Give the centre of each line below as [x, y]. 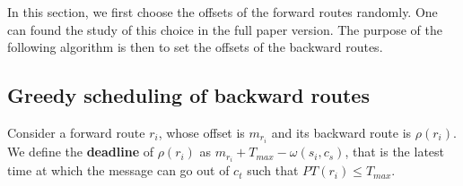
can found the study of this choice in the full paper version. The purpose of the [225, 29]
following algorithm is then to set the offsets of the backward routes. [195, 47]
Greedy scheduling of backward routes [188, 95]
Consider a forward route [76, 132]
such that [273, 170]
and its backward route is [341, 132]
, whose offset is [201, 132]
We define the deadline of [80, 152]
